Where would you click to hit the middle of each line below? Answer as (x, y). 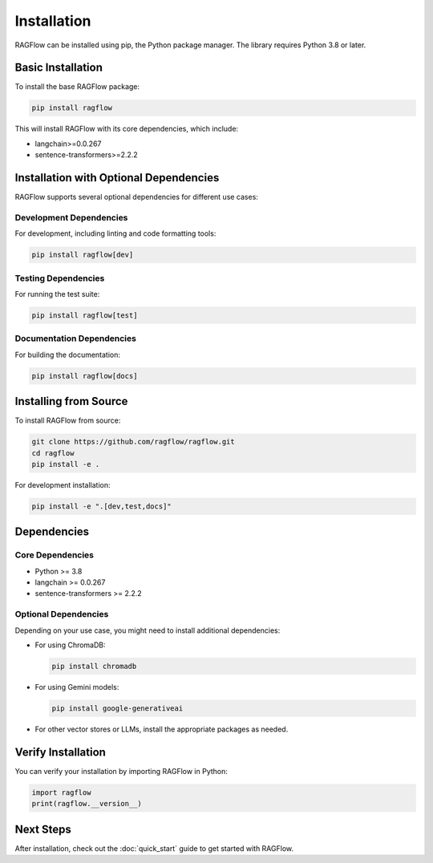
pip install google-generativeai (117, 708)
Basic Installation (59, 68)
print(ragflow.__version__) (87, 804)
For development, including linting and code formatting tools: (115, 233)
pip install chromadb (94, 666)
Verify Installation (60, 752)
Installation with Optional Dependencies (117, 178)
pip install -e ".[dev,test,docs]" (101, 506)
